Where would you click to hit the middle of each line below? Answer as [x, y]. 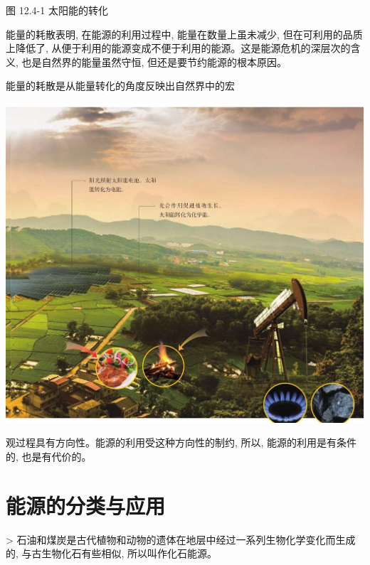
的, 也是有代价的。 [49, 456]
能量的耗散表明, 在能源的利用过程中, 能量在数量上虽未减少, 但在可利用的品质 [184, 34]
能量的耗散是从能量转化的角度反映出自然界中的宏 [120, 86]
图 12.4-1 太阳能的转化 [57, 10]
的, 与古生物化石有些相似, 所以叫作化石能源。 [112, 553]
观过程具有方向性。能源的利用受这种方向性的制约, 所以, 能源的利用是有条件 [181, 442]
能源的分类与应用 [86, 505]
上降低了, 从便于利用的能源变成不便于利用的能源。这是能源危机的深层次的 [178, 48]
